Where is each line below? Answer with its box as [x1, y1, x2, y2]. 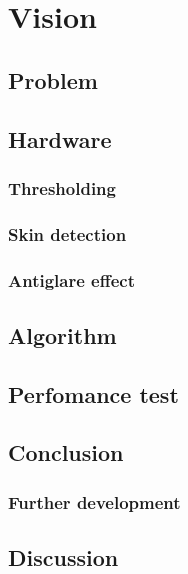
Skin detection [8, 221, 127, 246]
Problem [8, 64, 98, 95]
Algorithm [8, 319, 117, 350]
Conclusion [8, 437, 124, 468]
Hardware [8, 123, 112, 154]
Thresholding [8, 175, 116, 200]
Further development [8, 489, 181, 514]
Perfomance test [8, 378, 179, 409]
